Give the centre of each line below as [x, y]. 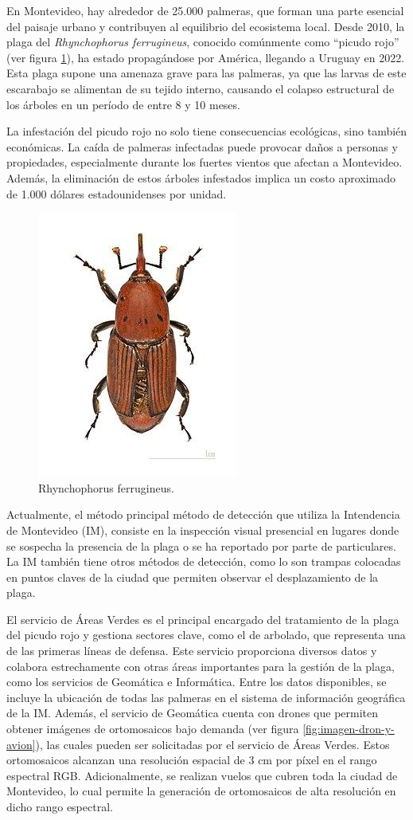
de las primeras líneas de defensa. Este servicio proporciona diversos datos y [192, 651]
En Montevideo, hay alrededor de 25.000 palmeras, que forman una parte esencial [205, 10]
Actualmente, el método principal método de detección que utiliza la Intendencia [203, 514]
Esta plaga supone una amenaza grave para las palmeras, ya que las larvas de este [206, 73]
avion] [21, 744]
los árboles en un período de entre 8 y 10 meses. [123, 104]
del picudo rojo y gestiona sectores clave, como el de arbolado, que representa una [206, 635]
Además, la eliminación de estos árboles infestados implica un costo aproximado [201, 177]
